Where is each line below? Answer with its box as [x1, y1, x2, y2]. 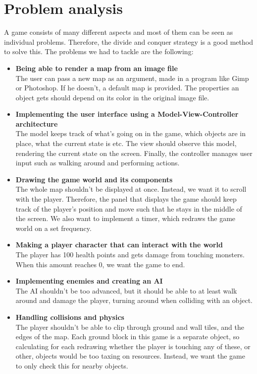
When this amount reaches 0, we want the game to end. [15, 259, 185, 269]
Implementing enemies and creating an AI [15, 276, 163, 286]
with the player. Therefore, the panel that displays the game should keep [15, 194, 237, 204]
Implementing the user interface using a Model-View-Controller [15, 109, 239, 119]
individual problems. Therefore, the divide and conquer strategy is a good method [4, 36, 253, 47]
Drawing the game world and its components [15, 174, 173, 184]
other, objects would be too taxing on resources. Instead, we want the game [15, 351, 245, 361]
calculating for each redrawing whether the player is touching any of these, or [15, 341, 251, 351]
